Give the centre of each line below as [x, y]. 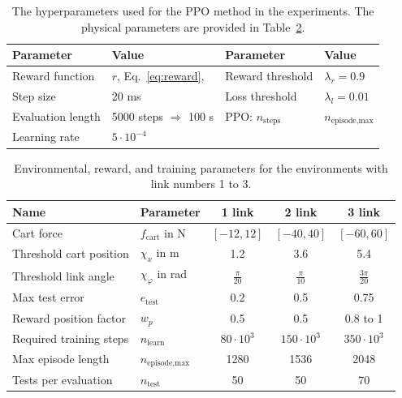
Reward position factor [69, 317]
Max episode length [61, 359]
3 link [364, 211]
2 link [301, 211]
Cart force [37, 232]
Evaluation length [56, 116]
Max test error [48, 297]
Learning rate [46, 137]
